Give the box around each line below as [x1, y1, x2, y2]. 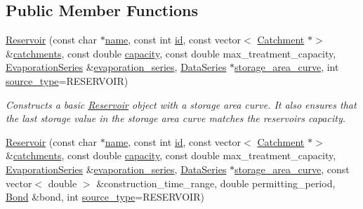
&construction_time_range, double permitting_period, [96, 175, 336, 190]
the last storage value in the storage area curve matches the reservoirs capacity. [6, 111, 345, 126]
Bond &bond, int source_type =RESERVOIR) [6, 189, 204, 204]
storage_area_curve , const [235, 161, 350, 176]
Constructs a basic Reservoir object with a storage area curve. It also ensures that [6, 97, 357, 112]
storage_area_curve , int [235, 60, 339, 74]
